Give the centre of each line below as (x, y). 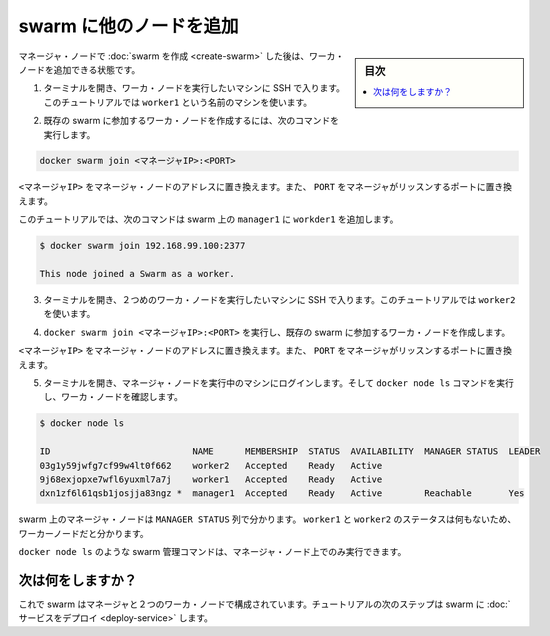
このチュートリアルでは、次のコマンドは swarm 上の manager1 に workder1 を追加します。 (208, 219)
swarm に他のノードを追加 (128, 26)
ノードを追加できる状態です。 (79, 69)
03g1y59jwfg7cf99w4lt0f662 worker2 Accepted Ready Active (211, 465)
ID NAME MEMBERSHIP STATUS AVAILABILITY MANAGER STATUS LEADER (290, 451)
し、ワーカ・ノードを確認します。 (113, 397)
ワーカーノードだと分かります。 (83, 533)
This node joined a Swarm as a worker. (137, 274)
